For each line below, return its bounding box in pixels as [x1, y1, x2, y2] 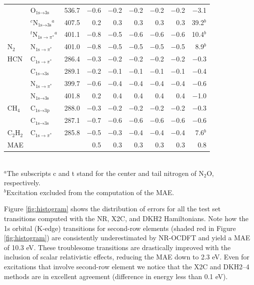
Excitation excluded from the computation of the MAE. [6, 187, 174, 197]
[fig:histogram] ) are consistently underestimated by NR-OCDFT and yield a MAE [4, 232, 251, 243]
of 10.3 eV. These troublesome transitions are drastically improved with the [4, 242, 231, 252]
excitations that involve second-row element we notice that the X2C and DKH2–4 [4, 261, 250, 271]
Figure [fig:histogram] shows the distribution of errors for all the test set [4, 203, 221, 214]
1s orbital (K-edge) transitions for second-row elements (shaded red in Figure [4, 223, 236, 233]
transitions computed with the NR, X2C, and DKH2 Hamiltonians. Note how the [4, 213, 249, 223]
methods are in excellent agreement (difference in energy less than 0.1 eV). [4, 271, 228, 281]
